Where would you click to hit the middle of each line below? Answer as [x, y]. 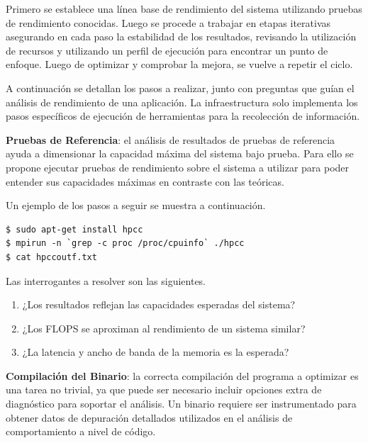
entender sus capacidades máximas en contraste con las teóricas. [145, 181]
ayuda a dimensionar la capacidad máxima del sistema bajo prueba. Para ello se [180, 153]
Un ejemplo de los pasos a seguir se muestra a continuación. [136, 205]
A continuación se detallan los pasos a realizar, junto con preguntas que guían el [180, 88]
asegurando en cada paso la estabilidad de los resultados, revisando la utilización [181, 37]
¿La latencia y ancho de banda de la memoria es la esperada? [156, 352]
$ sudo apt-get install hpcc [74, 229]
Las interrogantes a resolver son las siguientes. [106, 280]
